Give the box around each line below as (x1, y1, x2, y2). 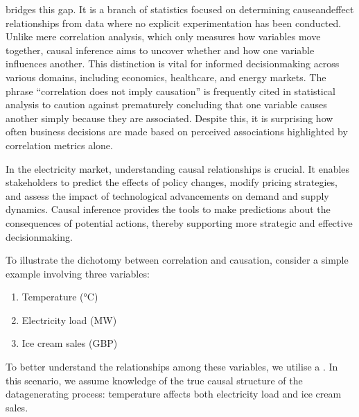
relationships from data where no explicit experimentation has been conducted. (6, 15, 342, 30)
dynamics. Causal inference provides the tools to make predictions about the (6, 202, 331, 216)
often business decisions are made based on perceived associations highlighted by (6, 124, 348, 139)
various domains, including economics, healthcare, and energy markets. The (6, 69, 326, 84)
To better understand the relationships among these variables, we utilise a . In (6, 359, 338, 374)
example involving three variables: (6, 266, 150, 280)
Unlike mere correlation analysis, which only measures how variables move (6, 29, 321, 44)
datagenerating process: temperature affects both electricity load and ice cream (6, 386, 342, 401)
